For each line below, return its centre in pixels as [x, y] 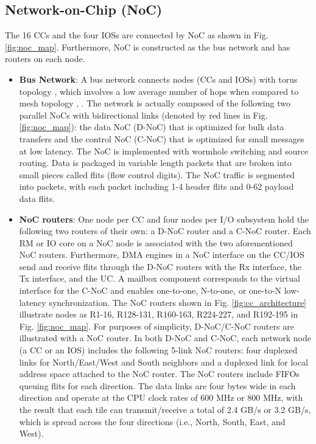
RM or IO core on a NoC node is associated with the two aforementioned [156, 242]
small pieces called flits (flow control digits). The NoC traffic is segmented [157, 174]
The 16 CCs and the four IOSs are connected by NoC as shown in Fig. [137, 35]
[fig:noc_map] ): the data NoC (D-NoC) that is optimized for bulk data [152, 127]
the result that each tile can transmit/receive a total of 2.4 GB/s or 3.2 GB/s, [165, 410]
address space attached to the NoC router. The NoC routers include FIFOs [160, 374]
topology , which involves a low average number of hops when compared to [159, 91]
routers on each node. [45, 59]
